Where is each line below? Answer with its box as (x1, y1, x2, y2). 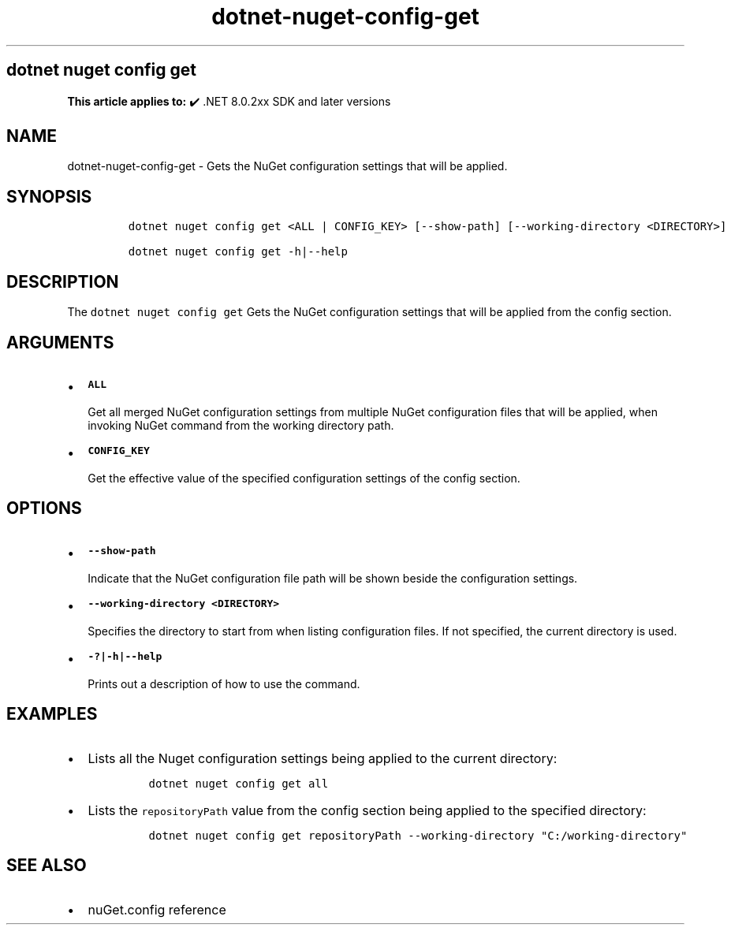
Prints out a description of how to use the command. (88, 676, 360, 691)
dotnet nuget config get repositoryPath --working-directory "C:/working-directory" (148, 829, 688, 842)
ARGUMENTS (6, 332, 114, 352)
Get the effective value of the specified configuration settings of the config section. (88, 471, 520, 485)
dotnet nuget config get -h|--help (128, 245, 348, 259)
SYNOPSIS (6, 186, 92, 207)
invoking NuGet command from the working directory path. (88, 418, 394, 432)
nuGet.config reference (88, 901, 226, 918)
